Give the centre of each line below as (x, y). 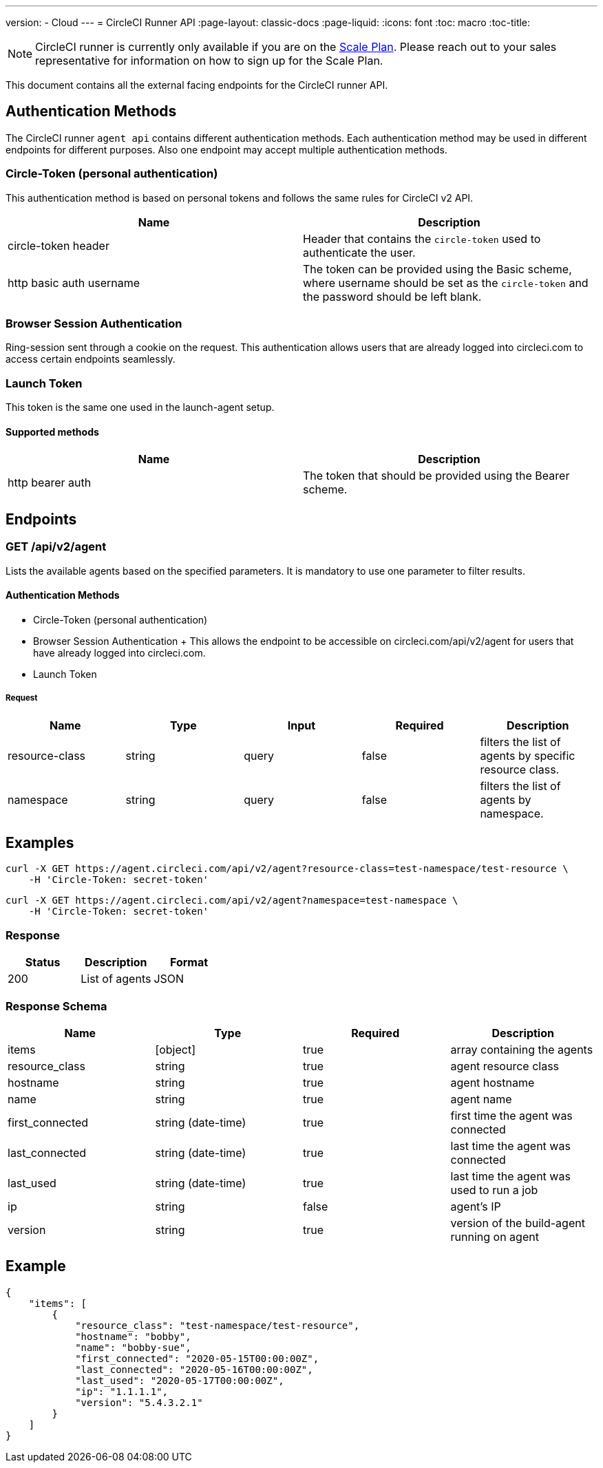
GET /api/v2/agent (56, 547)
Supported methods (52, 432)
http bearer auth (50, 483)
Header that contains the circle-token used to (422, 238)
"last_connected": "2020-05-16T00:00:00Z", (194, 1369)
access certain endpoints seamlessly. (91, 359)
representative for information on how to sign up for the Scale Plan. (209, 61)
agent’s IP (476, 1206)
